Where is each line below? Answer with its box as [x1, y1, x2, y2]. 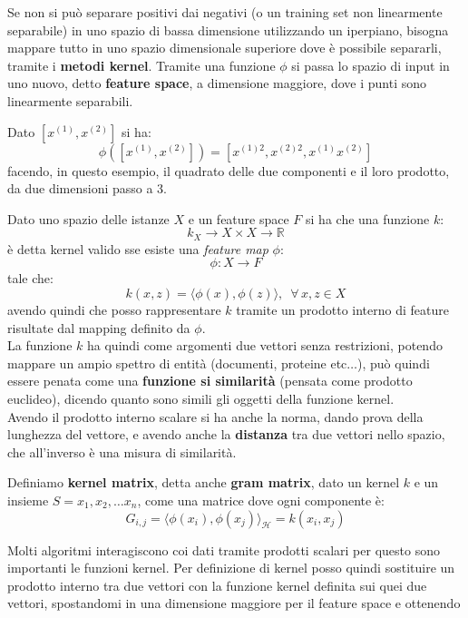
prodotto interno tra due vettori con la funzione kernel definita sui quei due [7, 575, 427, 594]
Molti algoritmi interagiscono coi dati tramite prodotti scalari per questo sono [7, 540, 440, 559]
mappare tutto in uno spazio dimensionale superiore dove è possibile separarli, [7, 38, 442, 57]
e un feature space [188, 209, 289, 228]
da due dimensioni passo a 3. [7, 179, 168, 198]
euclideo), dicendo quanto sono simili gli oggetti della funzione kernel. [7, 388, 395, 407]
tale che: [7, 269, 54, 288]
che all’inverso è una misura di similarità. [7, 442, 237, 461]
